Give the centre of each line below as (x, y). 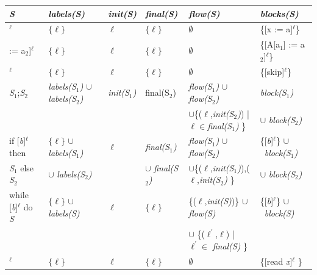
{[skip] (272, 71)
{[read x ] (276, 261)
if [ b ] (18, 141)
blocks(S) (279, 13)
